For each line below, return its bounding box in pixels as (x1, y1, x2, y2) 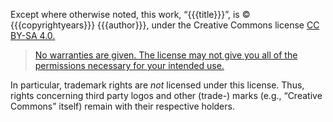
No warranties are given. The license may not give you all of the (34, 49, 298, 61)
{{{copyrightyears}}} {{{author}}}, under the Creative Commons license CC (10, 19, 320, 31)
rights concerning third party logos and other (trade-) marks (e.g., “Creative (10, 90, 323, 101)
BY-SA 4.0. (10, 30, 56, 41)
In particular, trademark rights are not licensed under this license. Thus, (10, 79, 305, 91)
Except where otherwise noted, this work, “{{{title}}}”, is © (10, 9, 251, 20)
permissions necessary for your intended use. (34, 60, 225, 71)
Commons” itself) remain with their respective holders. (10, 100, 235, 112)
